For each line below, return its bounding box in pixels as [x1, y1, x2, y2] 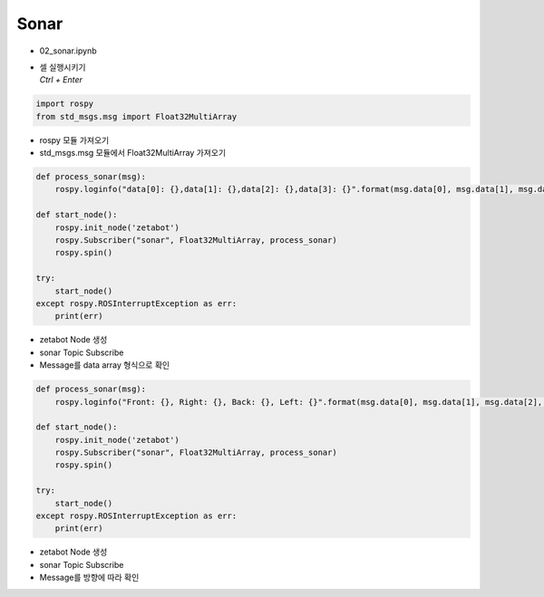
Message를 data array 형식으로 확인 [39, 360, 170, 371]
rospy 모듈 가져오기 [39, 134, 110, 145]
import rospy [35, 99, 94, 109]
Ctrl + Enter [39, 74, 83, 85]
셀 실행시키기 [39, 62, 86, 72]
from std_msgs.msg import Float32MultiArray [35, 111, 238, 121]
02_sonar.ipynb [39, 45, 97, 56]
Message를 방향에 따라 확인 [39, 572, 140, 583]
